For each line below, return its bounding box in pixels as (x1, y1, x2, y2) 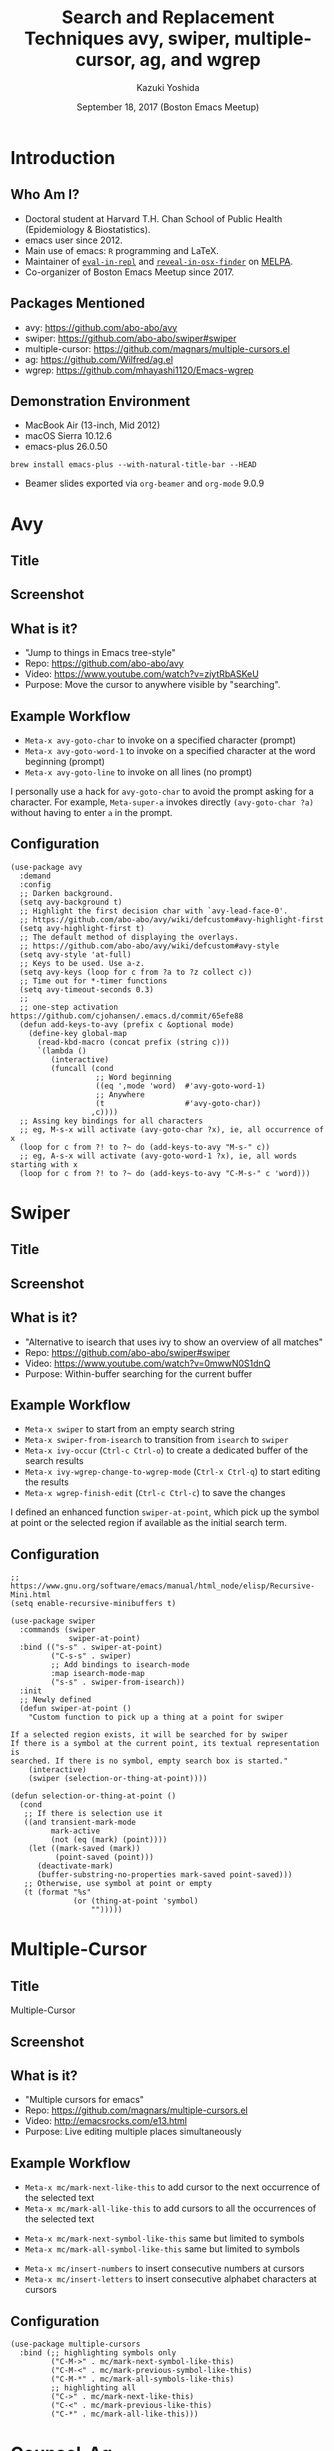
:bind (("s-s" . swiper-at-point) (19, 1642, 163, 1653)
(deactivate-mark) (36, 1861, 114, 1871)
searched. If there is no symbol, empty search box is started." (10, 1756, 288, 1766)
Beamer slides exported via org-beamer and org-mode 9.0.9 (24, 477, 265, 490)
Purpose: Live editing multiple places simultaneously (24, 2126, 242, 2138)
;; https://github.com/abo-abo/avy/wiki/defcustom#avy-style (19, 941, 280, 951)
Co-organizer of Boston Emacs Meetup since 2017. (24, 266, 235, 278)
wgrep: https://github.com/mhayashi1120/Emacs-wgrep (24, 364, 254, 376)
